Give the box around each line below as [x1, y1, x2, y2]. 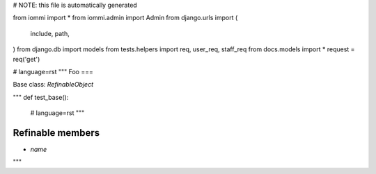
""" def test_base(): [13, 93, 69, 101]
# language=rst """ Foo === [13, 67, 93, 76]
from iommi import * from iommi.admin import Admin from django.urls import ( [13, 14, 238, 22]
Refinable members [13, 127, 100, 139]
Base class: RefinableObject [13, 80, 94, 89]
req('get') [13, 55, 40, 63]
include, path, [30, 29, 70, 37]
